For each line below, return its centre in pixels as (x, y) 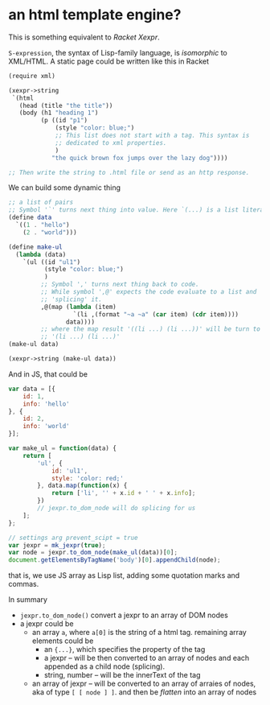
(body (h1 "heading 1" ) (59, 113)
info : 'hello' (46, 404)
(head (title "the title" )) (66, 105)
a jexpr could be (47, 624)
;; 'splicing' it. (72, 299)
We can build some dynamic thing (65, 188)
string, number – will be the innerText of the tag (122, 675)
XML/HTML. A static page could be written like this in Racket (109, 61)
